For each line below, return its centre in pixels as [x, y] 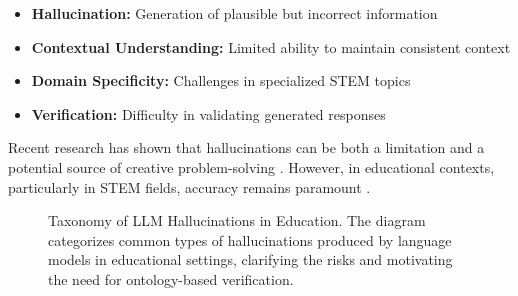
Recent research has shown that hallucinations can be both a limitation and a [246, 147]
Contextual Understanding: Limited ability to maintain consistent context [271, 46]
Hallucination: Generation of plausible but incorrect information [234, 13]
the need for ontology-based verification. [171, 278]
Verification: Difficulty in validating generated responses [208, 113]
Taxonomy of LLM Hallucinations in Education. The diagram [237, 220]
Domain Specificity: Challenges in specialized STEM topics [221, 80]
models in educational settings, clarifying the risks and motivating [250, 259]
